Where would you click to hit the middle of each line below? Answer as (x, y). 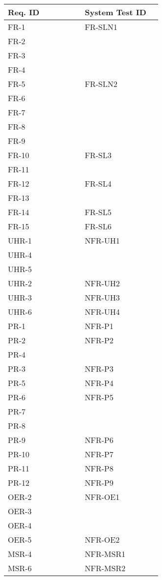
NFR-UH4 (102, 312)
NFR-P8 (99, 468)
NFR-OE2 (102, 539)
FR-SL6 (98, 226)
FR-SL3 (98, 155)
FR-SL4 (98, 183)
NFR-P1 (99, 326)
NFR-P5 (99, 397)
